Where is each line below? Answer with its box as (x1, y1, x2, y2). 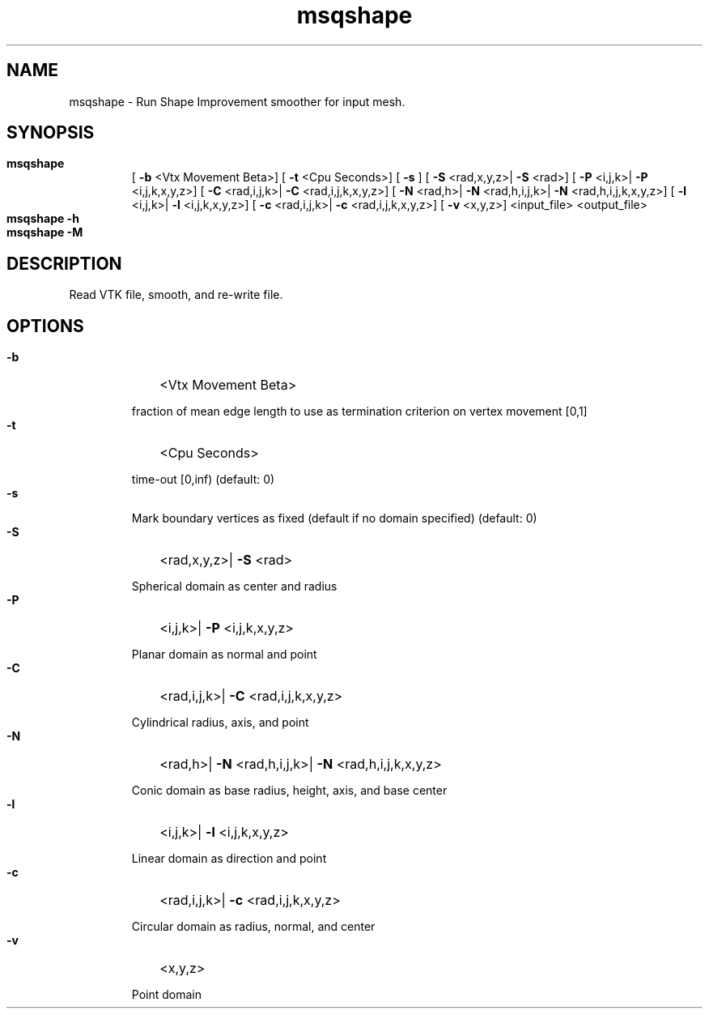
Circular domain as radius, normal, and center (131, 919, 376, 934)
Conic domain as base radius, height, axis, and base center (131, 783, 448, 798)
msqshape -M (6, 225, 83, 240)
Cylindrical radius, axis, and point (131, 715, 309, 730)
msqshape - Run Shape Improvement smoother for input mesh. (69, 94, 405, 109)
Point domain (131, 987, 202, 1002)
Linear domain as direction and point (131, 851, 327, 866)
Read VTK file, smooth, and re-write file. (69, 288, 283, 302)
